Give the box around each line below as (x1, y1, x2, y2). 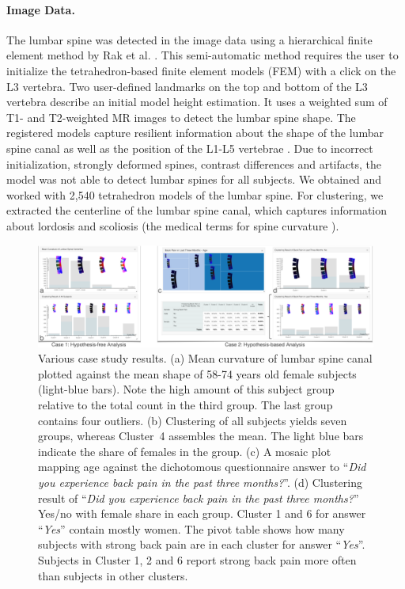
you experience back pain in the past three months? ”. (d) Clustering (38, 474, 362, 491)
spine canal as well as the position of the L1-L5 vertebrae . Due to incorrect (6, 139, 373, 156)
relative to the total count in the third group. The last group (38, 397, 333, 413)
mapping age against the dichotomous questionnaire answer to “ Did (38, 458, 366, 475)
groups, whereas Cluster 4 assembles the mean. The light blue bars (38, 427, 364, 444)
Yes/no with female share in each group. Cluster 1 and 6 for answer (38, 505, 366, 522)
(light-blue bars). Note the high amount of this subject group (38, 381, 335, 397)
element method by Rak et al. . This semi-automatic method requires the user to (6, 47, 399, 63)
